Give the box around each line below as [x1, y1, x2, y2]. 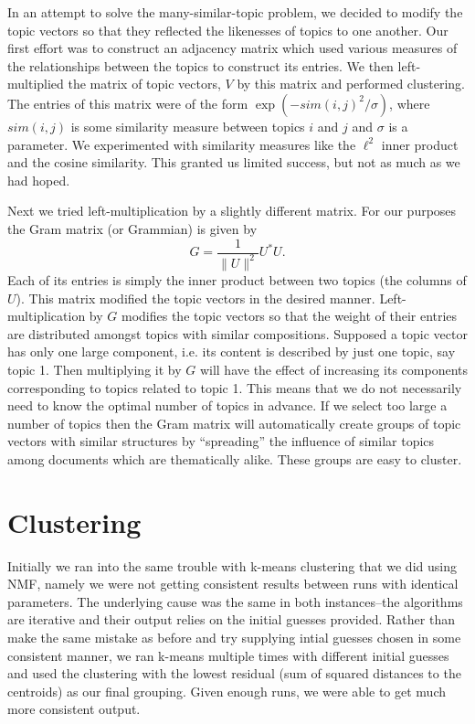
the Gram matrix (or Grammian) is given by [7, 218, 258, 238]
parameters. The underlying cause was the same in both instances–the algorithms [7, 591, 463, 611]
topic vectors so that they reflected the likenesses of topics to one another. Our [7, 20, 449, 39]
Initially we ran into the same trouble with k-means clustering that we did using [7, 556, 457, 575]
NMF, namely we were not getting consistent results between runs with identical [7, 574, 459, 593]
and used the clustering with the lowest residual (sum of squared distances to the [7, 664, 461, 683]
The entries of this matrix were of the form [7, 93, 248, 112]
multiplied [7, 74, 64, 93]
